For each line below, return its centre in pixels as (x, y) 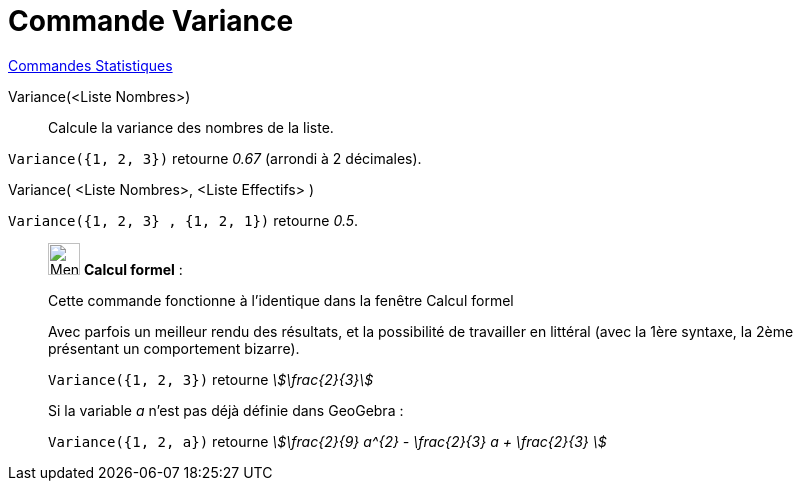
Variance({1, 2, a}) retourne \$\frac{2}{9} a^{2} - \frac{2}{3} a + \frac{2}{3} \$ (327, 441)
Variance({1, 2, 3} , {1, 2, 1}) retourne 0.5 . (183, 220)
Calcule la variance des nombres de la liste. (191, 127)
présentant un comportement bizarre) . (174, 348)
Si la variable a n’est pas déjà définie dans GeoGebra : (226, 410)
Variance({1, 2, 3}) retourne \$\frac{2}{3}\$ (211, 379)
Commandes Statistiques (90, 65)
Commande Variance (151, 21)
